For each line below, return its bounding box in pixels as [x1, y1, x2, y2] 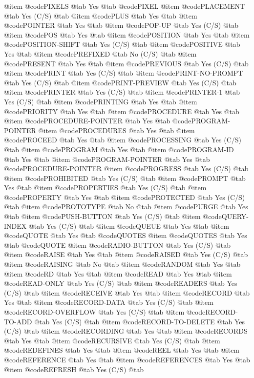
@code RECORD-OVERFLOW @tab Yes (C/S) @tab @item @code [4, 307, 206, 317]
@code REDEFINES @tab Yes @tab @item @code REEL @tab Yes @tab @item [4, 345, 240, 355]
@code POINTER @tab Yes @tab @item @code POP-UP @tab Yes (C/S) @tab [4, 20, 239, 30]
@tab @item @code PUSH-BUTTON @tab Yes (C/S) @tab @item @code [4, 211, 222, 221]
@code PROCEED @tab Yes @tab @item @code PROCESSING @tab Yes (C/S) [4, 135, 242, 145]
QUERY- [221, 211, 249, 221]
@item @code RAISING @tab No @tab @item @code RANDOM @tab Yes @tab [4, 259, 241, 269]
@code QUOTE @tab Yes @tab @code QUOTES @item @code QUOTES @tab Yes [4, 230, 247, 240]
